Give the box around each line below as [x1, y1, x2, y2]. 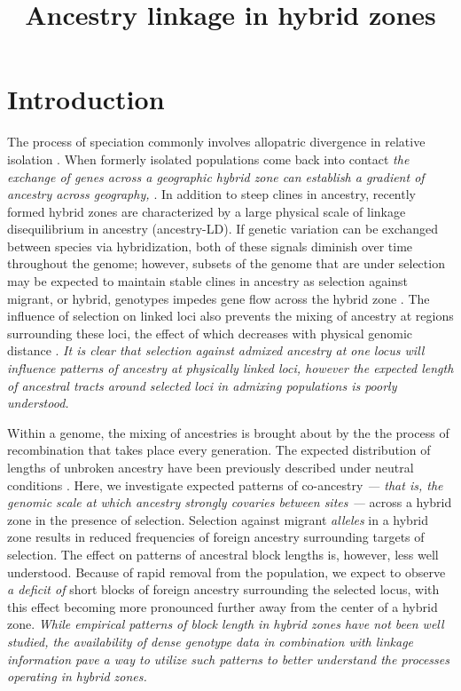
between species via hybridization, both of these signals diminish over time [7, 236, 413, 255]
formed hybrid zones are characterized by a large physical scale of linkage [7, 202, 406, 220]
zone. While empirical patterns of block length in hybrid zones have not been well [7, 615, 444, 633]
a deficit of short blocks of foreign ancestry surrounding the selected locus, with [7, 580, 440, 599]
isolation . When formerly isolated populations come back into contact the [7, 149, 410, 168]
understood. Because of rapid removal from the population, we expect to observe [7, 562, 446, 581]
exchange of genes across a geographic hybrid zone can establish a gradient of [7, 167, 425, 186]
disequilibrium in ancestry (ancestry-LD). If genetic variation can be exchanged [7, 219, 439, 238]
